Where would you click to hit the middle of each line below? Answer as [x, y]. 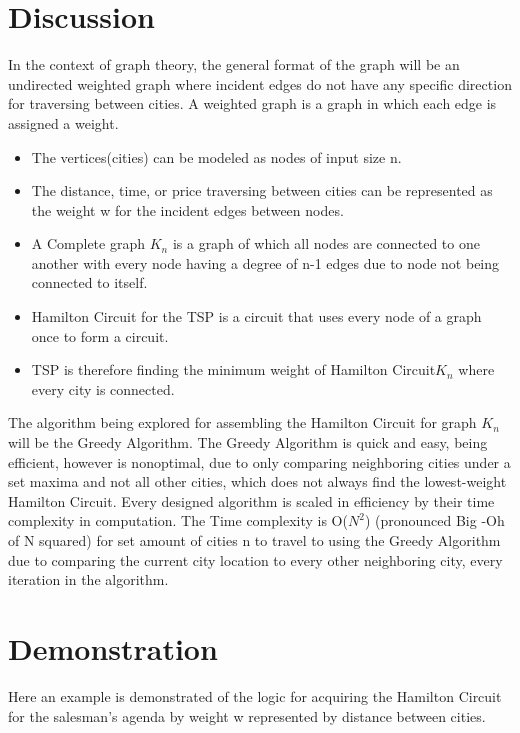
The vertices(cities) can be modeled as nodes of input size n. [216, 156]
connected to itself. [89, 282]
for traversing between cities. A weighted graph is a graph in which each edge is [252, 103]
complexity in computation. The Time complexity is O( [178, 520]
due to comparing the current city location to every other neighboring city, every [255, 559]
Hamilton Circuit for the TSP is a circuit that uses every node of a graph [256, 316]
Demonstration [113, 647]
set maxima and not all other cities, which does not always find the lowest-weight [257, 481]
